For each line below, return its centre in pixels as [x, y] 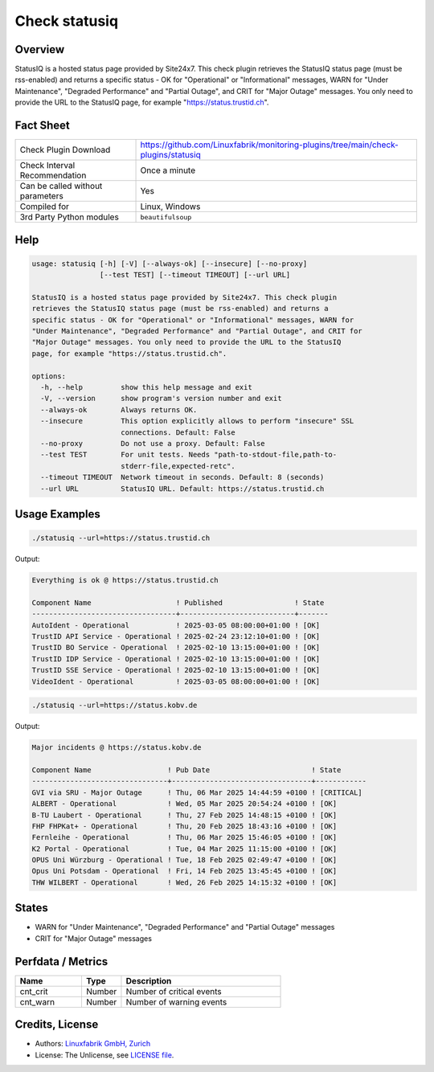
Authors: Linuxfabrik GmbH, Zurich [93, 1044]
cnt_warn [37, 1002]
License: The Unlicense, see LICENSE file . [104, 1055]
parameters [41, 196]
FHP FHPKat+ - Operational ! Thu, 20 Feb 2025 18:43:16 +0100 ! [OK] [184, 826]
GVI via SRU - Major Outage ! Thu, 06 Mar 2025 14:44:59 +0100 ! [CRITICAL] [197, 792]
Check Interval [47, 166]
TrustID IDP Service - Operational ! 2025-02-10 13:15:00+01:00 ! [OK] [176, 659]
